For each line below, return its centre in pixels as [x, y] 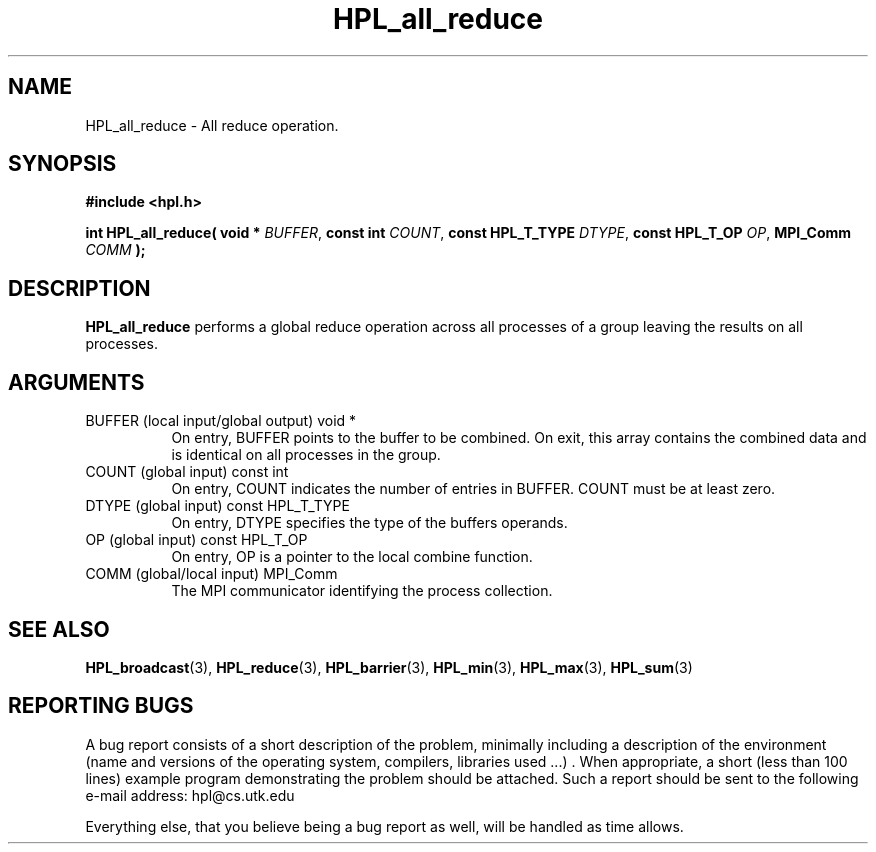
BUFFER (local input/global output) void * [221, 421]
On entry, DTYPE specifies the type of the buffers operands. [369, 523]
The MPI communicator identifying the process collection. [362, 591]
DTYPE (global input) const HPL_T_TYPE [217, 506]
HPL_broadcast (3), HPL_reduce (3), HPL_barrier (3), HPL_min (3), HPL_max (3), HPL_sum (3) [389, 667]
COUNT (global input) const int [187, 472]
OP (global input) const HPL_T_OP [196, 540]
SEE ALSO [59, 629]
